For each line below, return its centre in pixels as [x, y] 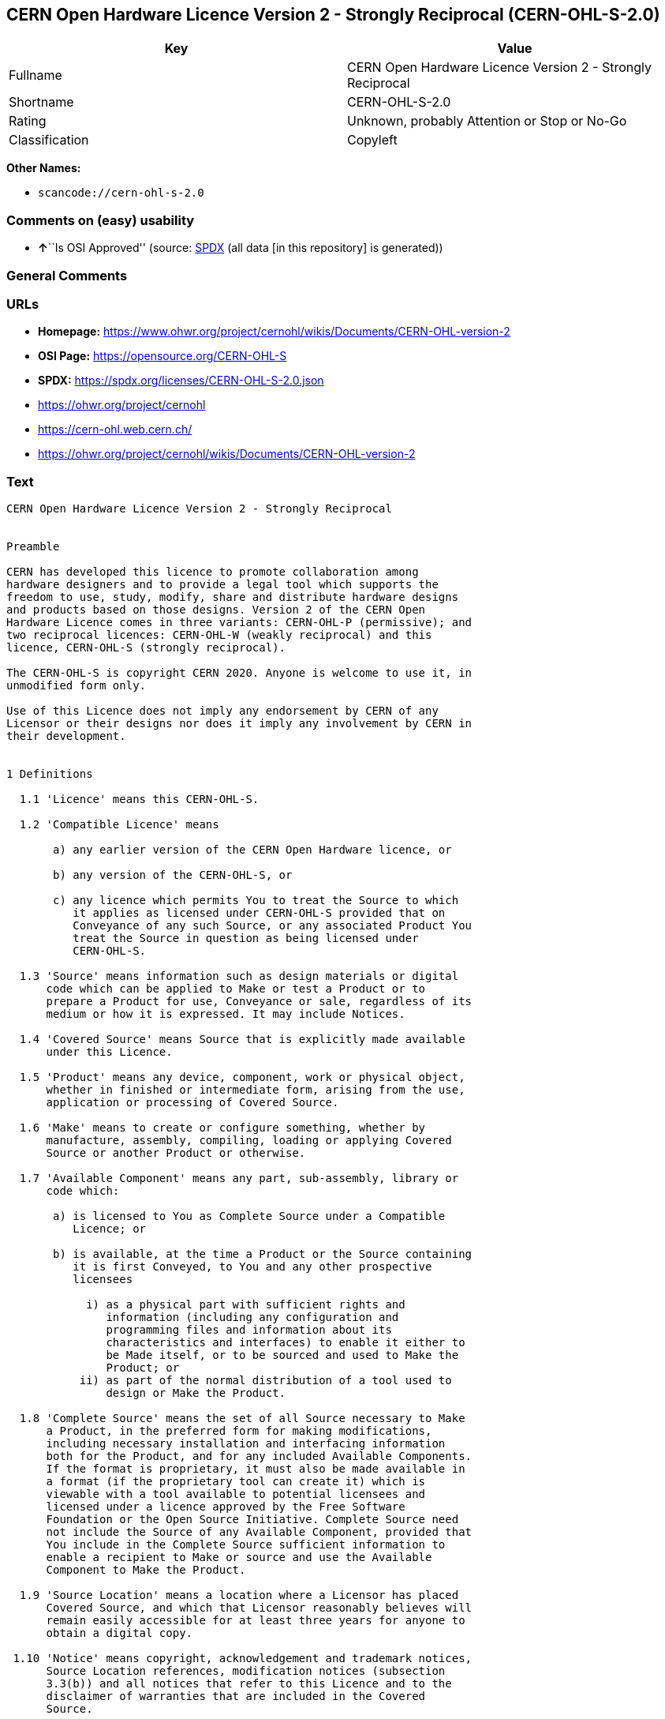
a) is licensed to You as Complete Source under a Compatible [249, 1216]
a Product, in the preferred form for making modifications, [239, 1431]
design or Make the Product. [196, 1393]
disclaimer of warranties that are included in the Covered [236, 1696]
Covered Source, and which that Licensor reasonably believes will [259, 1608]
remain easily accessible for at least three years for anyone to [256, 1621]
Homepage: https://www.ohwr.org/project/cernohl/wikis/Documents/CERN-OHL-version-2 [274, 332]
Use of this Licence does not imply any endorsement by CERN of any [222, 711]
